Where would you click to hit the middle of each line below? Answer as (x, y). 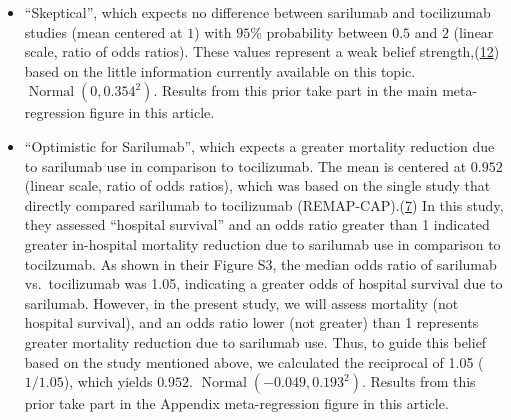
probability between (327, 31)
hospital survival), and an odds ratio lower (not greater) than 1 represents (251, 322)
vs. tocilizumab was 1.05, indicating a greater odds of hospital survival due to (263, 283)
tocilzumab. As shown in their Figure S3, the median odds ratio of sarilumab (260, 263)
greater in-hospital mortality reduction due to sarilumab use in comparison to (262, 243)
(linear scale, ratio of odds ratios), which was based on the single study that (257, 185)
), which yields (108, 381)
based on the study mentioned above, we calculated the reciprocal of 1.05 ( (254, 361)
